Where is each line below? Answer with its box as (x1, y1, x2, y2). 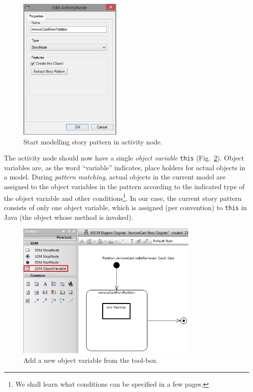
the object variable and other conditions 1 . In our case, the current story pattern (4, 191, 242, 203)
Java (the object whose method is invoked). (4, 212, 133, 222)
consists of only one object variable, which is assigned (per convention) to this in (4, 202, 247, 212)
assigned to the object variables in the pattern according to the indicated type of (4, 181, 245, 192)
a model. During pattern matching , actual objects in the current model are (4, 172, 226, 182)
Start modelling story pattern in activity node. (23, 136, 163, 146)
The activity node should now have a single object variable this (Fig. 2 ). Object (4, 153, 244, 163)
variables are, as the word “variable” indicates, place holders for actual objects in (4, 162, 246, 172)
